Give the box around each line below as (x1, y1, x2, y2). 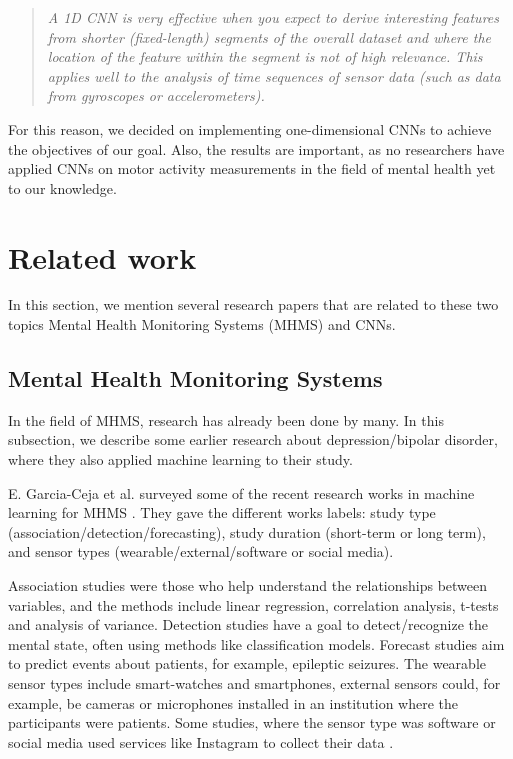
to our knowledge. (8, 177, 117, 198)
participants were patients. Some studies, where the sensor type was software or (8, 712, 496, 733)
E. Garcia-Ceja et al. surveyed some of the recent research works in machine (8, 482, 475, 503)
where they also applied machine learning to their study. (8, 449, 353, 470)
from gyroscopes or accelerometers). (47, 85, 265, 106)
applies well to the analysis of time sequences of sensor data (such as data (47, 65, 501, 86)
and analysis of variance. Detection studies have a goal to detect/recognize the (8, 614, 489, 635)
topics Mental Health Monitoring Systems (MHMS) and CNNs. (8, 314, 396, 335)
